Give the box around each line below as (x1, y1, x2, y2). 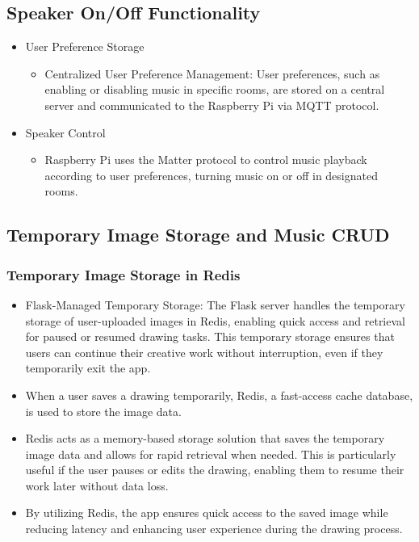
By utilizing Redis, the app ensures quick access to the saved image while (25, 504, 388, 521)
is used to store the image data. (25, 402, 182, 419)
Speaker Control (25, 124, 106, 141)
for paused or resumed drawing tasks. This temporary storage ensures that (25, 328, 395, 345)
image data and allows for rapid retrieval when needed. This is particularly (25, 445, 396, 462)
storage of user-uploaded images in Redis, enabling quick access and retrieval (25, 312, 405, 329)
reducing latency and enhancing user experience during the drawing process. (25, 520, 403, 537)
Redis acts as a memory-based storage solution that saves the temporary (25, 430, 385, 447)
